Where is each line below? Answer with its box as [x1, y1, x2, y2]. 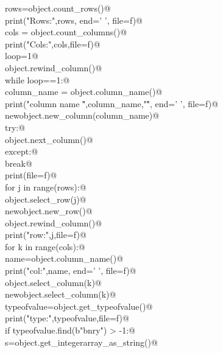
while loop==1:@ [5, 73, 70, 86]
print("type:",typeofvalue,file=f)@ [5, 312, 129, 324]
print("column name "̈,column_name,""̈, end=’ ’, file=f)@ [5, 97, 219, 110]
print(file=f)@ [5, 169, 57, 181]
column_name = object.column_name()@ [5, 85, 163, 98]
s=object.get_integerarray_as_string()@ [5, 335, 158, 348]
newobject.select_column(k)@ [5, 288, 116, 301]
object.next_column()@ [5, 133, 93, 145]
